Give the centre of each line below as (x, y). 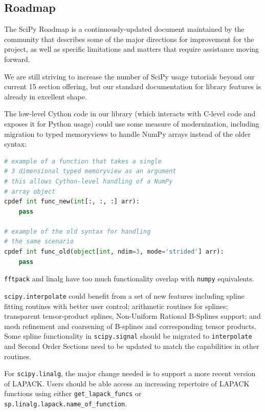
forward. (17, 59)
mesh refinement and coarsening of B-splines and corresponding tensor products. (130, 326)
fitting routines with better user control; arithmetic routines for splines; (116, 306)
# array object (30, 191)
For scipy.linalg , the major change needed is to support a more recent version (130, 373)
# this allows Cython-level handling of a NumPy (89, 181)
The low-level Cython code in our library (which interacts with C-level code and (130, 114)
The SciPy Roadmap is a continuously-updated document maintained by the (124, 29)
